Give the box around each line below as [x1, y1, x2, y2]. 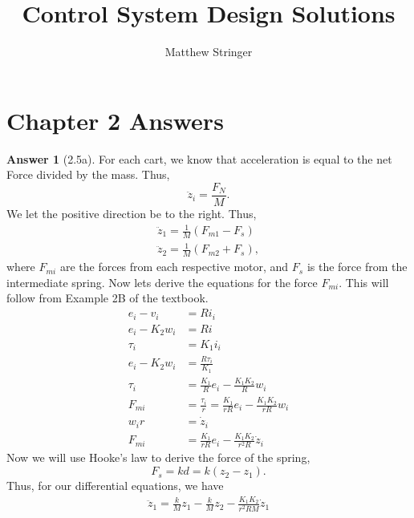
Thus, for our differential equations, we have [6, 477, 224, 494]
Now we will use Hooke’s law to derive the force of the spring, [6, 449, 310, 466]
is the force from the [306, 258, 408, 275]
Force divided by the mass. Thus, [6, 166, 170, 183]
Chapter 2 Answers [6, 103, 224, 136]
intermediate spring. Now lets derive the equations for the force [6, 273, 318, 290]
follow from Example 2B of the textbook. [6, 289, 209, 306]
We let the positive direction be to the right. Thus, [6, 204, 257, 221]
